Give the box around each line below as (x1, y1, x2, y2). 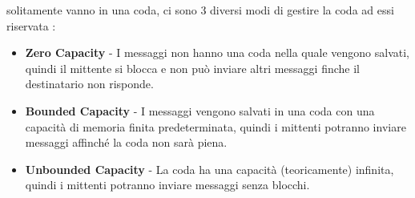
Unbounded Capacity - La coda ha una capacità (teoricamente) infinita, (25, 160, 394, 177)
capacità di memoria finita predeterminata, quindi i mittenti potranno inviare (25, 118, 406, 135)
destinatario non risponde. (25, 75, 154, 92)
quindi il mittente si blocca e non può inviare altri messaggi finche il (25, 59, 360, 76)
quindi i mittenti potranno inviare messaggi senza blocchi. (25, 176, 310, 193)
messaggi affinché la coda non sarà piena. (25, 134, 228, 151)
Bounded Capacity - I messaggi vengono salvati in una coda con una (25, 102, 375, 119)
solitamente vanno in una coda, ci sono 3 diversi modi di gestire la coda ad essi (6, 2, 394, 18)
